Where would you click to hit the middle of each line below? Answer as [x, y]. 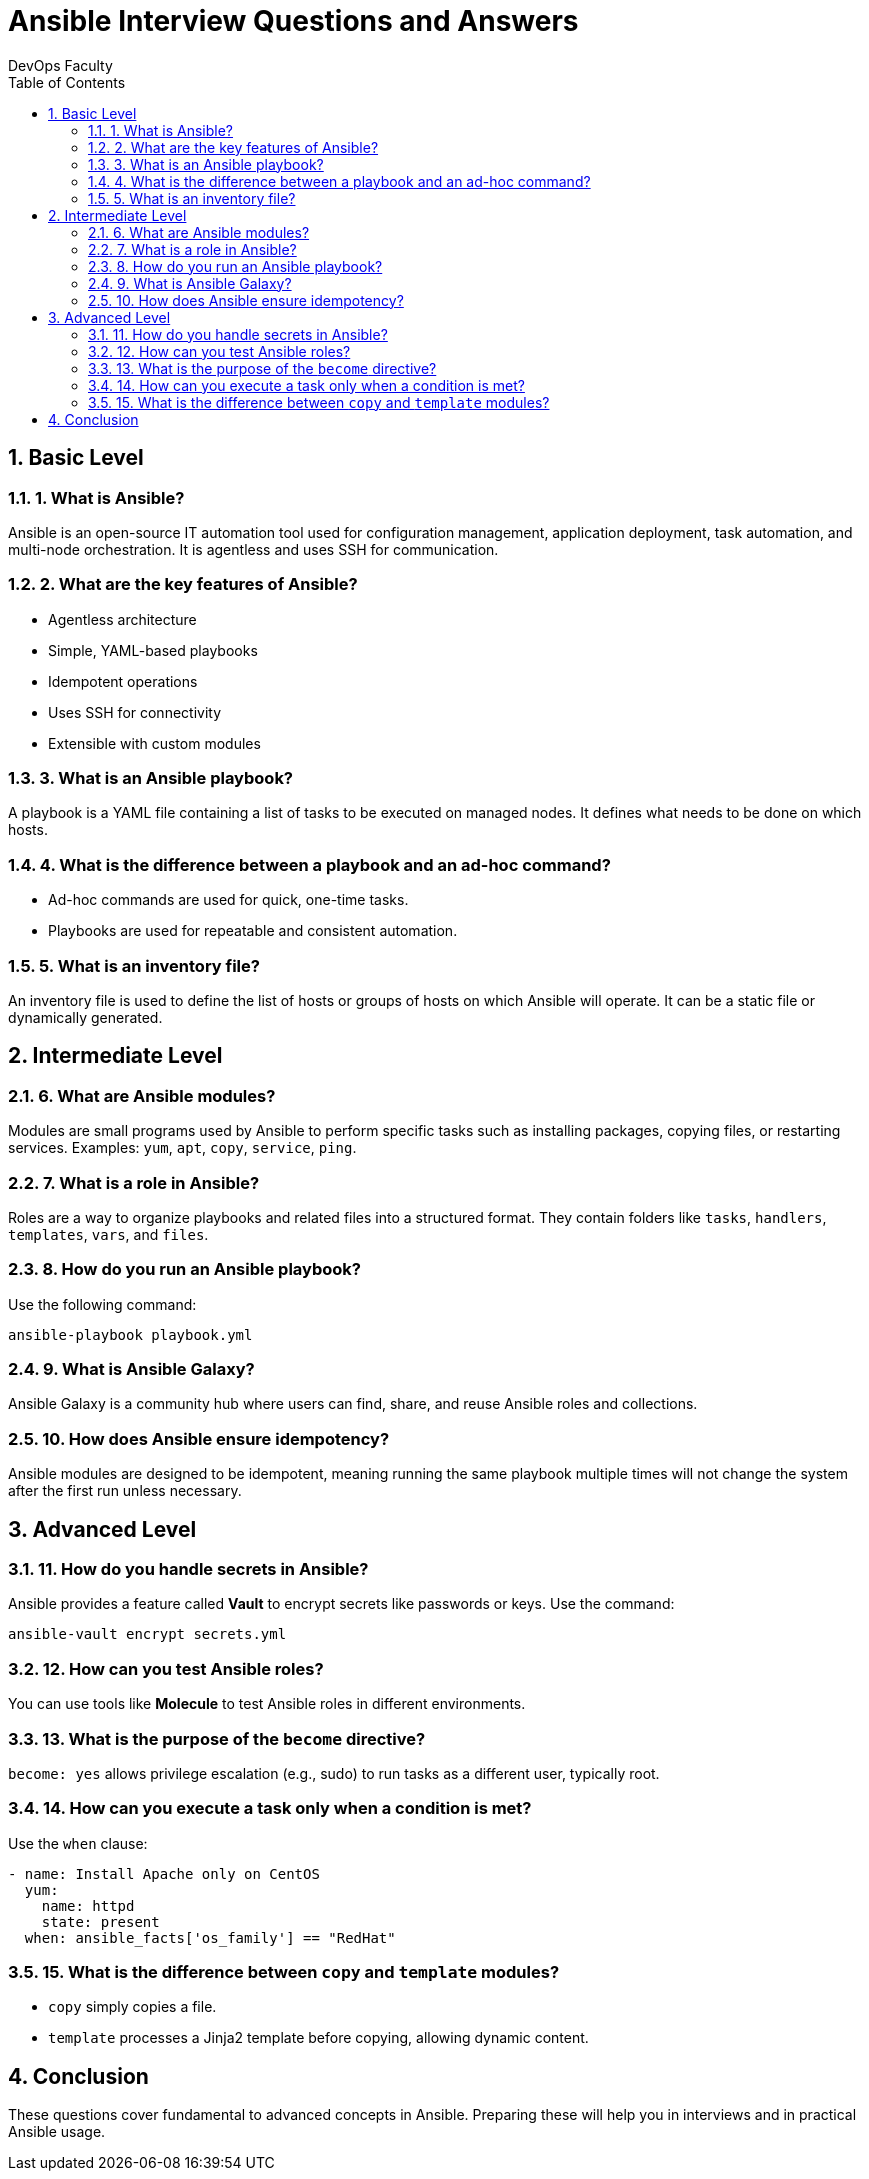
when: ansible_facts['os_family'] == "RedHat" [210, 1937]
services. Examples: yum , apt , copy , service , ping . [182, 1148]
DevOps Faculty [60, 65]
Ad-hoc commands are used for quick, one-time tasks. [228, 900]
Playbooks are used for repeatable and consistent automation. [253, 931]
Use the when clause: [78, 1843]
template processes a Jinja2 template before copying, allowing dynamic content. [318, 2038]
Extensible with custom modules [154, 743]
